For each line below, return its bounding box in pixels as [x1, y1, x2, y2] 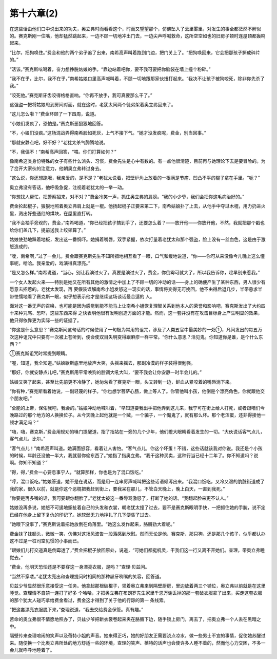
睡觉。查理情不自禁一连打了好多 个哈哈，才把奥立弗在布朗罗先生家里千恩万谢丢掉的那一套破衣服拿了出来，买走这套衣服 [9, 590, 263, 596]
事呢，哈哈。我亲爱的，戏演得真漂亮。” [9, 260, 91, 267]
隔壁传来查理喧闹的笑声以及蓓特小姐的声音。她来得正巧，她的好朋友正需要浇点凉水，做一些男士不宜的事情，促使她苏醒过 [9, 632, 266, 639]
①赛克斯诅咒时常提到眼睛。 [9, 350, 70, 356]
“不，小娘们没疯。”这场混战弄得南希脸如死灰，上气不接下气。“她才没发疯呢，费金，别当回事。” [9, 130, 206, 136]
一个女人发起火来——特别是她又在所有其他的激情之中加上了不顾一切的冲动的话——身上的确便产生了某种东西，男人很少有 [9, 279, 266, 285]
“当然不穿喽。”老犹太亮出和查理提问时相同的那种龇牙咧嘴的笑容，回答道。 [9, 573, 164, 579]
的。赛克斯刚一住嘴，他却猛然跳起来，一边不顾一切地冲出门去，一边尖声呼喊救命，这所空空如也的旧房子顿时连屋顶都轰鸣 [9, 32, 266, 39]
